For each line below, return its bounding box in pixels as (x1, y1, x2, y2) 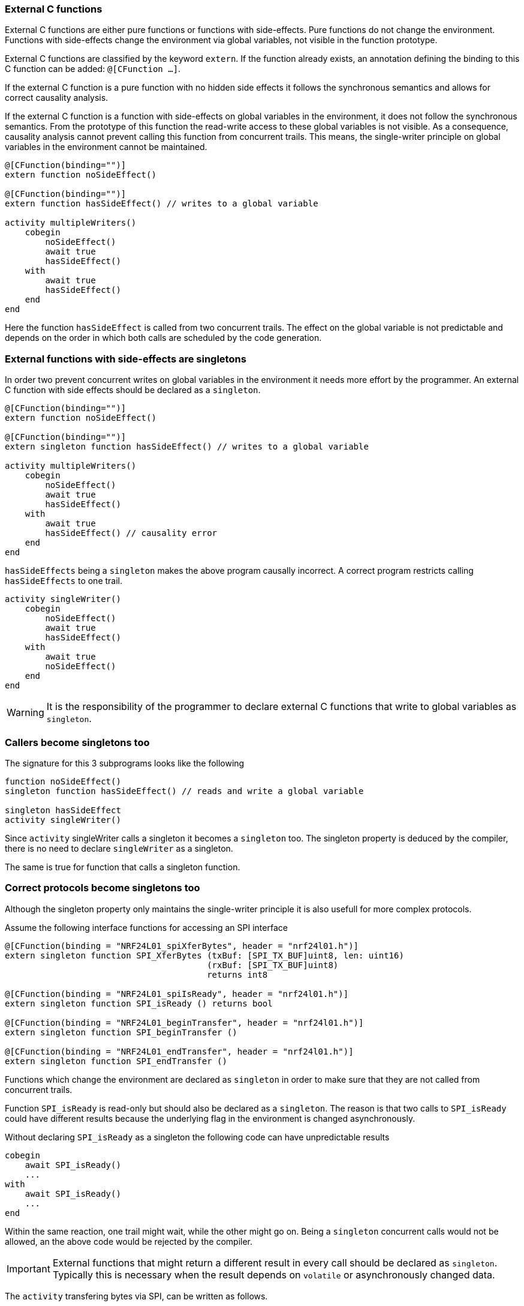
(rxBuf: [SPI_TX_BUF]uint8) (207, 960, 339, 970)
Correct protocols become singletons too (5, 882, 200, 894)
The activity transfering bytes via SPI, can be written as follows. (5, 1290, 268, 1301)
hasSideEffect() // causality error (45, 528, 218, 538)
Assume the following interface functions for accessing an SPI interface (5, 922, 288, 933)
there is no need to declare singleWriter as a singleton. (5, 843, 233, 853)
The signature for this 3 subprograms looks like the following (5, 757, 245, 768)
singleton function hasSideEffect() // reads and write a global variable (5, 786, 364, 796)
